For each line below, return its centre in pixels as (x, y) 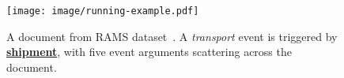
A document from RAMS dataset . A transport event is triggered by (172, 36)
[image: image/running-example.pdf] (103, 11)
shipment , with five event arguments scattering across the (149, 52)
